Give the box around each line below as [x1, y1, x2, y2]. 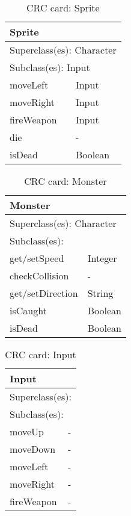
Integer [87, 251, 117, 265]
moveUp [10, 424, 44, 438]
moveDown [10, 442, 56, 456]
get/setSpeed [10, 251, 64, 265]
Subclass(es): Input [10, 60, 90, 74]
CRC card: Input [5, 347, 76, 361]
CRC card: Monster [24, 174, 107, 188]
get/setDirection [10, 286, 78, 300]
